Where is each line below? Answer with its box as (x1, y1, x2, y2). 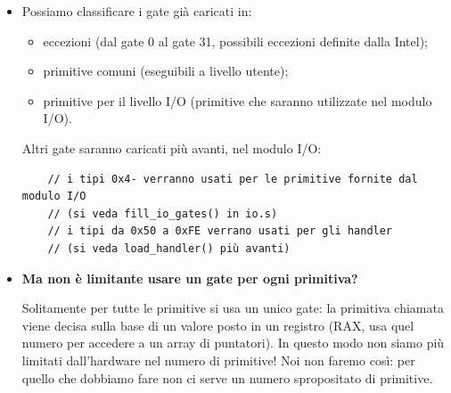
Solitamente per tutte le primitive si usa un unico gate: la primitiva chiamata (21, 299, 444, 317)
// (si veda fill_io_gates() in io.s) (47, 207, 278, 220)
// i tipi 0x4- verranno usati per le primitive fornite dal (47, 172, 418, 185)
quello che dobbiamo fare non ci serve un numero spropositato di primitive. (21, 368, 433, 387)
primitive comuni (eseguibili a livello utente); (43, 61, 289, 80)
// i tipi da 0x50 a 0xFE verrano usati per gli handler (47, 225, 393, 238)
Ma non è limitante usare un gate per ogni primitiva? (21, 268, 358, 287)
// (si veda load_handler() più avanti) (47, 242, 291, 255)
